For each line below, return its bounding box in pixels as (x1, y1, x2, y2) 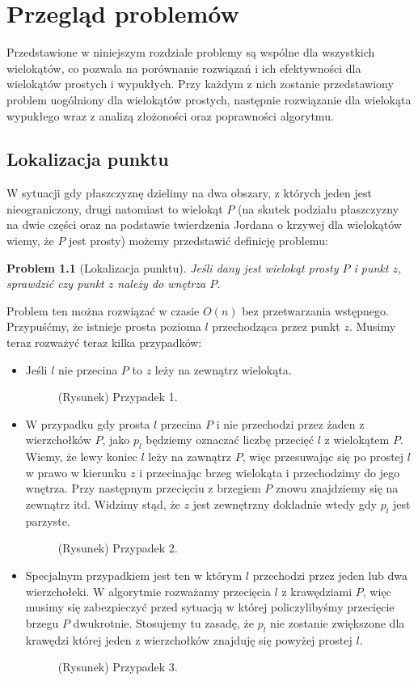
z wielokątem (324, 431, 390, 448)
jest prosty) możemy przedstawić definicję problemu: (69, 232, 328, 249)
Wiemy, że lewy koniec (25, 448, 137, 465)
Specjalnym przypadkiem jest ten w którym (25, 566, 243, 583)
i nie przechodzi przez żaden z (216, 415, 365, 432)
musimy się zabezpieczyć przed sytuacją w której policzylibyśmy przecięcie (25, 599, 395, 615)
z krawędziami (281, 582, 353, 599)
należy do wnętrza (117, 275, 206, 292)
